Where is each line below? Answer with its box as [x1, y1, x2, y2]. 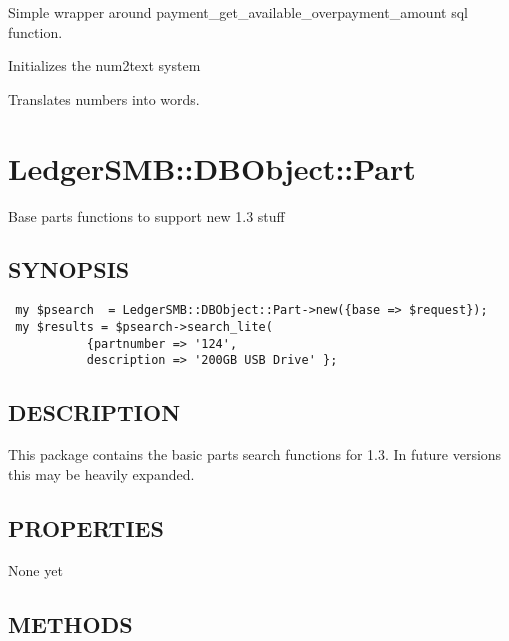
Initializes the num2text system [8, 55, 201, 76]
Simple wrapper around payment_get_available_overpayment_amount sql [8, 2, 468, 22]
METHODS [8, 608, 133, 639]
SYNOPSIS [8, 254, 130, 285]
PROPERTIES [8, 512, 164, 543]
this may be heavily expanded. [8, 463, 195, 484]
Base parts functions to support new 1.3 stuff [8, 205, 285, 226]
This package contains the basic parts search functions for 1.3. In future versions [8, 444, 502, 465]
